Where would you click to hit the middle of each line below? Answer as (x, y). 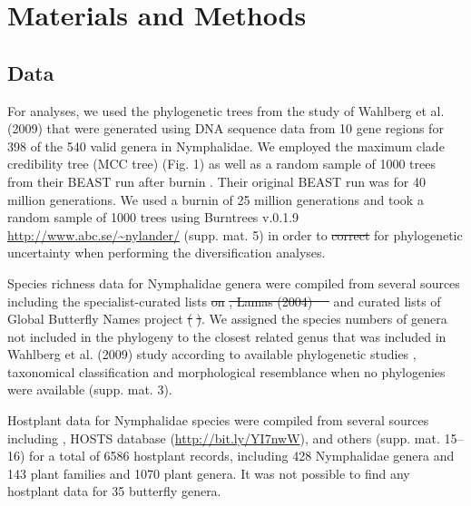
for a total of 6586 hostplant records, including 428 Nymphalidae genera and (242, 456)
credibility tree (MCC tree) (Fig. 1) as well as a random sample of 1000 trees (221, 164)
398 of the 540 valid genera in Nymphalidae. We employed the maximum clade (226, 146)
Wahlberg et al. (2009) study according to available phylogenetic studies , (212, 354)
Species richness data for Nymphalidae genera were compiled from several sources (234, 282)
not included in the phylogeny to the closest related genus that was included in (227, 336)
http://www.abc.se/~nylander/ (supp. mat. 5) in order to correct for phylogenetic (235, 234)
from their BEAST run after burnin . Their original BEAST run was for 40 (216, 181)
